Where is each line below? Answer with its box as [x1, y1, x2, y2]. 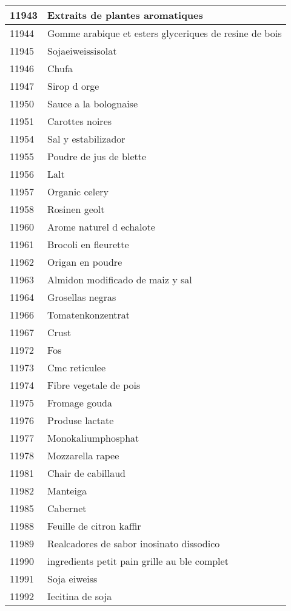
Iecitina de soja [47, 589, 112, 603]
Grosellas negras [47, 290, 116, 304]
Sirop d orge [47, 79, 99, 93]
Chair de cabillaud [47, 466, 125, 480]
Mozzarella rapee [47, 448, 119, 462]
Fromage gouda [47, 396, 112, 410]
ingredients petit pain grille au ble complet [47, 554, 229, 568]
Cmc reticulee [47, 360, 106, 374]
